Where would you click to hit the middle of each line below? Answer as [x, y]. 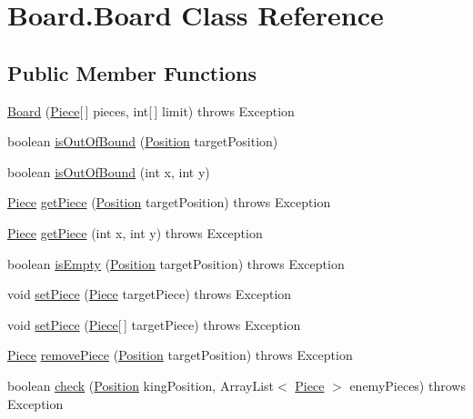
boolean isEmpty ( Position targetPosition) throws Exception [176, 263]
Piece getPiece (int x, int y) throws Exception [135, 232]
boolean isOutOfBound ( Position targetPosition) [143, 141]
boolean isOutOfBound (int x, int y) [109, 171]
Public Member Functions [132, 72]
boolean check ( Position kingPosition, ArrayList [141, 385]
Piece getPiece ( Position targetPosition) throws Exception [169, 202]
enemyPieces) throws [408, 385]
